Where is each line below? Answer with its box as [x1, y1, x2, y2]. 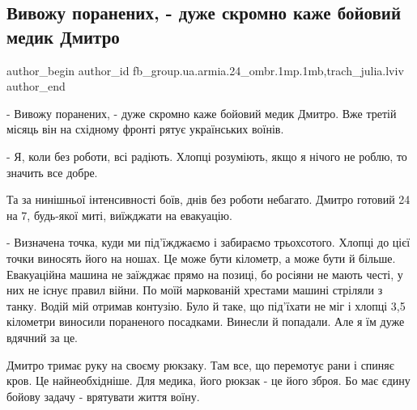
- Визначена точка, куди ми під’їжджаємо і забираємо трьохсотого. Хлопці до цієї [6, 234, 411, 251]
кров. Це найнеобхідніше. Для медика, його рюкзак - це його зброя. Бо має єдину [6, 372, 411, 389]
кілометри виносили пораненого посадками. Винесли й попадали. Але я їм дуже [6, 313, 405, 330]
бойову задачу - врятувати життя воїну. [6, 387, 200, 404]
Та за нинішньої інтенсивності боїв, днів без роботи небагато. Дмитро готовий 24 [6, 191, 411, 208]
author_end [6, 78, 66, 95]
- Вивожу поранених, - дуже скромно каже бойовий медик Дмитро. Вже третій [6, 104, 397, 121]
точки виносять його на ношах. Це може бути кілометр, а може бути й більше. [6, 249, 396, 266]
